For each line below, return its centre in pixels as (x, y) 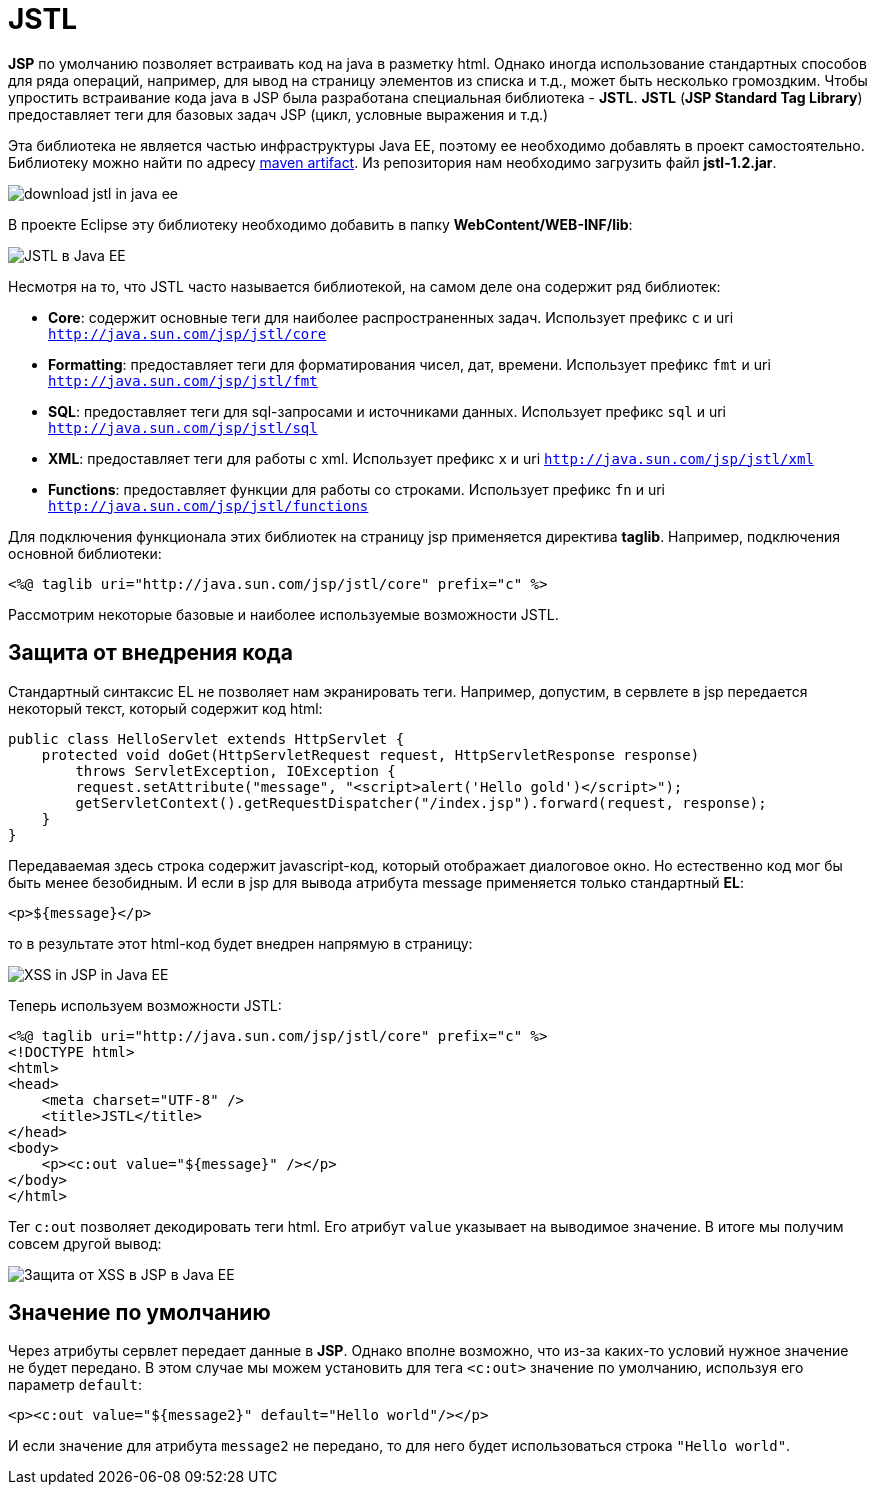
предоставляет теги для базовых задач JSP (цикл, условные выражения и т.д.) (278, 114)
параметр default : (75, 1385)
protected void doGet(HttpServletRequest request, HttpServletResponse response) (370, 754)
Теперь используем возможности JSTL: (145, 1005)
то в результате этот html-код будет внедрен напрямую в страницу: (240, 943)
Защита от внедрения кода (150, 653)
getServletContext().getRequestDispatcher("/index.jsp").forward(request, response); (421, 802)
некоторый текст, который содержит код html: (165, 708)
